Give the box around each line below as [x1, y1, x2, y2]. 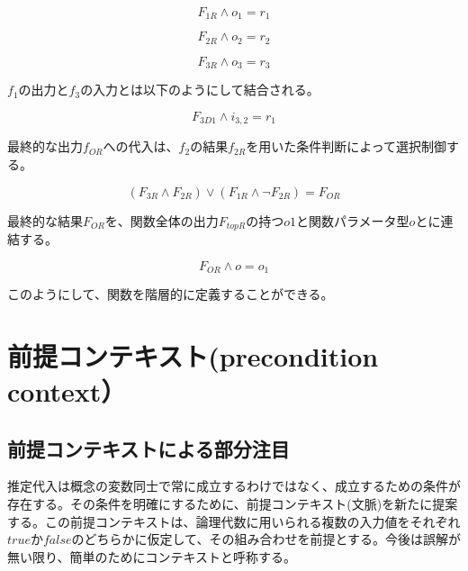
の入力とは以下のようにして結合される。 [80, 80, 319, 99]
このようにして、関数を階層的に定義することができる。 [7, 285, 334, 304]
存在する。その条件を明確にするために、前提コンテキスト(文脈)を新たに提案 [7, 494, 458, 513]
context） [7, 373, 127, 410]
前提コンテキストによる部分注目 [7, 434, 290, 462]
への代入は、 [103, 137, 179, 156]
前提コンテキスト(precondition [7, 337, 379, 374]
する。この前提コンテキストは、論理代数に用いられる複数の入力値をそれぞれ [7, 512, 461, 530]
